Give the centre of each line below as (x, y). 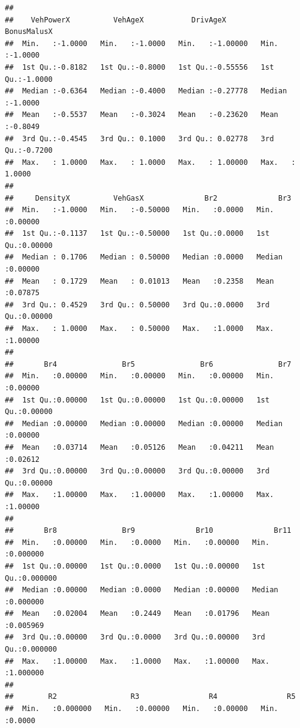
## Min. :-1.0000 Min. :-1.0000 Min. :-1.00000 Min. (142, 43)
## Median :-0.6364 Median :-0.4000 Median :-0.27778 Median (146, 91)
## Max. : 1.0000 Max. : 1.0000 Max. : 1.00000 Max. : (150, 162)
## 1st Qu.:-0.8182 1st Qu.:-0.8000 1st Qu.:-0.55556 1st (139, 67)
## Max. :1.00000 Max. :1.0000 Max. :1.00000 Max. (137, 661)
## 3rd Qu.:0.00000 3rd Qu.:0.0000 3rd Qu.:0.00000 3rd (135, 637)
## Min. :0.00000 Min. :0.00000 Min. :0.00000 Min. (139, 376)
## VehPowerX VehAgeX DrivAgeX (116, 20)
